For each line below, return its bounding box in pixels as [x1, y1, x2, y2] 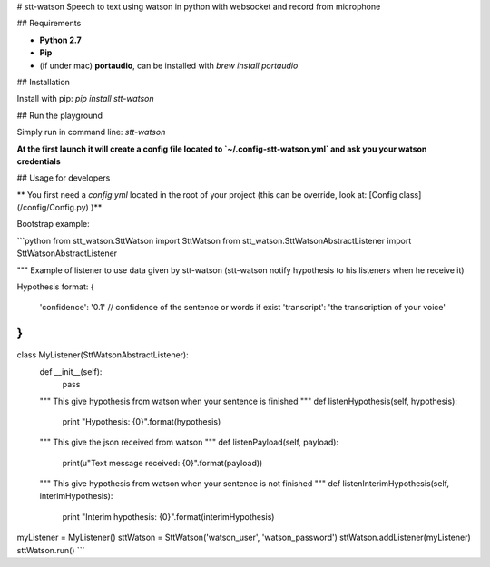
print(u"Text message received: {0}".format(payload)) [62, 457, 263, 468]
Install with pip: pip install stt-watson [16, 93, 154, 104]
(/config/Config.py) [16, 202, 90, 213]
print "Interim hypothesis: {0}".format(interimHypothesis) [62, 511, 275, 522]
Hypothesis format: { [16, 281, 94, 292]
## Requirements [16, 18, 82, 29]
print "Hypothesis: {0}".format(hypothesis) [62, 415, 221, 426]
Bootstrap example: [16, 219, 90, 230]
